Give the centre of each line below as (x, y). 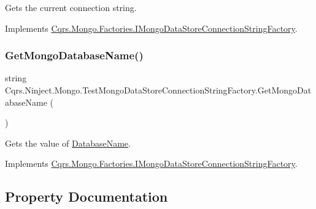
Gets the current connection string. (71, 7)
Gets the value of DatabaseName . (68, 143)
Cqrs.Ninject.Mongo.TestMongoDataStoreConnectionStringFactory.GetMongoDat (158, 90)
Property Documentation (87, 196)
